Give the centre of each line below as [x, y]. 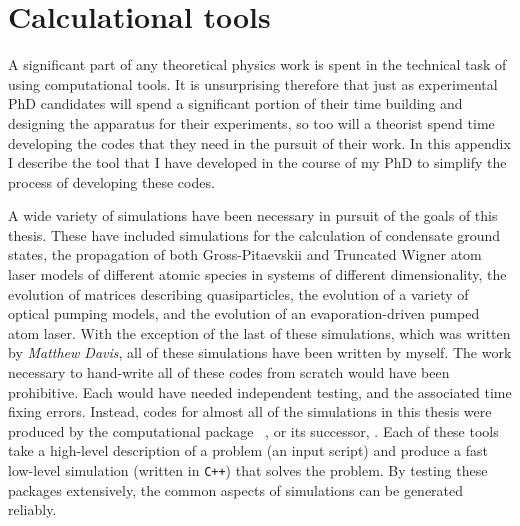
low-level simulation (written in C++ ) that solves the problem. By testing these [248, 470]
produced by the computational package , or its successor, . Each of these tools [253, 430]
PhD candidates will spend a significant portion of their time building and [235, 103]
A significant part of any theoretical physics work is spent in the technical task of [257, 64]
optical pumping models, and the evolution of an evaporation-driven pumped [244, 313]
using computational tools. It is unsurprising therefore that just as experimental [253, 83]
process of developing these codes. [111, 181]
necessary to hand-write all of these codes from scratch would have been [229, 372]
